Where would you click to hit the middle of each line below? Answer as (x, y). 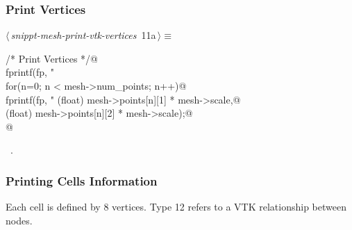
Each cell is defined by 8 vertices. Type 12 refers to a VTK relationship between (176, 207)
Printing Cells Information (82, 180)
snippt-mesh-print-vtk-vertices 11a (83, 35)
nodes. (19, 220)
